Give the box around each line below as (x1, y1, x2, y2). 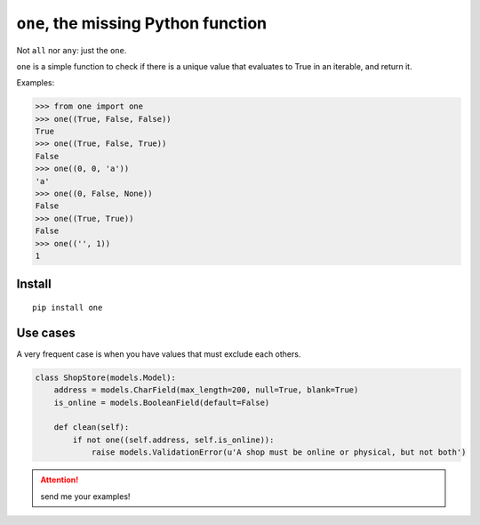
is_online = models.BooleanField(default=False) (53, 397, 270, 408)
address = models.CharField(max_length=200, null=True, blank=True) (53, 385, 359, 395)
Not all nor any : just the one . (16, 44, 127, 55)
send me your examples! (40, 490, 131, 502)
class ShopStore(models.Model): (35, 372, 177, 383)
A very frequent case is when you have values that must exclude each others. (16, 348, 301, 359)
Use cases (16, 325, 76, 340)
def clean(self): (53, 423, 130, 432)
